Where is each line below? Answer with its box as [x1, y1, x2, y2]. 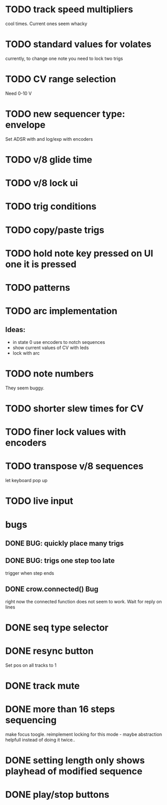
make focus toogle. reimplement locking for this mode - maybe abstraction [5, 731, 162, 737]
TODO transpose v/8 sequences [5, 461, 144, 472]
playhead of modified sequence [5, 765, 143, 777]
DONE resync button [5, 645, 94, 657]
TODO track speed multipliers [5, 4, 133, 15]
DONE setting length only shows [5, 754, 145, 766]
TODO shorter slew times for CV [5, 403, 144, 414]
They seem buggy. [5, 385, 45, 391]
